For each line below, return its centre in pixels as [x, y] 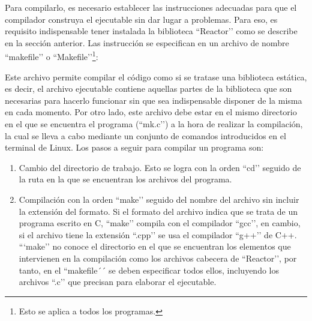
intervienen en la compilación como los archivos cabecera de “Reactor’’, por [158, 258]
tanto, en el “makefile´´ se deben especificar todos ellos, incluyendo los [149, 270]
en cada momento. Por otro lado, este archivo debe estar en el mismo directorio [151, 112]
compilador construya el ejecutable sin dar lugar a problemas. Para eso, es [141, 19]
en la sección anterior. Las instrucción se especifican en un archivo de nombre [147, 42]
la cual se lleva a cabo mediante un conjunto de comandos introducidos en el [145, 135]
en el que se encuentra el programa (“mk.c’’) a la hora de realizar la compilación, [154, 124]
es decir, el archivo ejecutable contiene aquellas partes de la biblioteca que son [148, 88]
